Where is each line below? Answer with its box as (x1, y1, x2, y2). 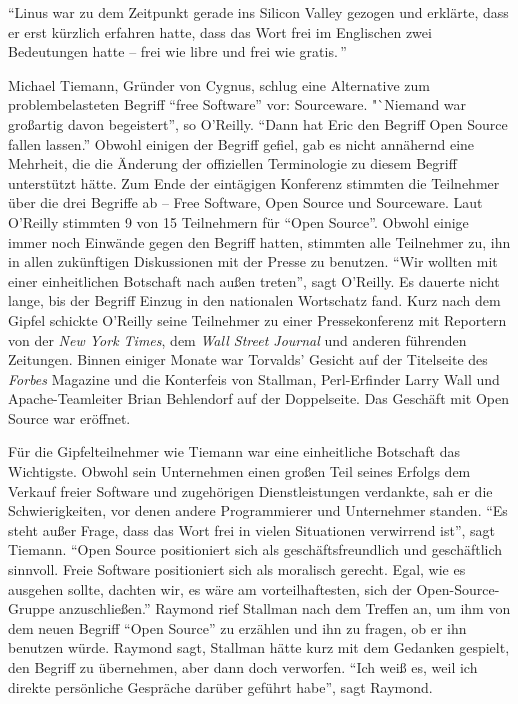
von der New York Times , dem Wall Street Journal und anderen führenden (8, 329, 467, 350)
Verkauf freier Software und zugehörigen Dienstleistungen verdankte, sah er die (8, 480, 493, 501)
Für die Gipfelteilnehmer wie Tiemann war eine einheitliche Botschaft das (8, 441, 460, 462)
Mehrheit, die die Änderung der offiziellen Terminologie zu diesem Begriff (8, 153, 457, 174)
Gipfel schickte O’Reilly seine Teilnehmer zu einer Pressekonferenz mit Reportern (8, 309, 507, 330)
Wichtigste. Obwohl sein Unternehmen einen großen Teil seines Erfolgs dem (8, 461, 471, 482)
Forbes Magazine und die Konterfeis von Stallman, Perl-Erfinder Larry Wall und (8, 368, 500, 389)
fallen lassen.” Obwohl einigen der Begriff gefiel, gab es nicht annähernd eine (8, 133, 475, 154)
